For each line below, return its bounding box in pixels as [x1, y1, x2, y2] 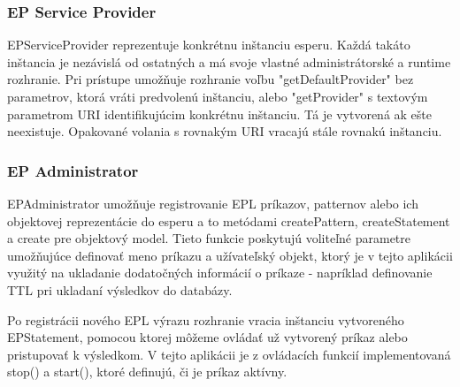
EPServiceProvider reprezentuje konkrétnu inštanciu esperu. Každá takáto [7, 35, 410, 54]
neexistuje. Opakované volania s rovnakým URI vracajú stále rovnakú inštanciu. [7, 122, 442, 140]
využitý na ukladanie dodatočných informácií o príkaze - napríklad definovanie [7, 263, 433, 282]
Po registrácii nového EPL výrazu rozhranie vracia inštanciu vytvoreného [7, 310, 404, 329]
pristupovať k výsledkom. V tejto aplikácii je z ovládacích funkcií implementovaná [7, 345, 451, 363]
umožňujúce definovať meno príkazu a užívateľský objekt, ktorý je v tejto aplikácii [7, 246, 453, 264]
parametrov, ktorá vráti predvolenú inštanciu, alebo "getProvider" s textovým [7, 87, 428, 105]
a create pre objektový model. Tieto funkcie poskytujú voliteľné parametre [7, 229, 411, 247]
